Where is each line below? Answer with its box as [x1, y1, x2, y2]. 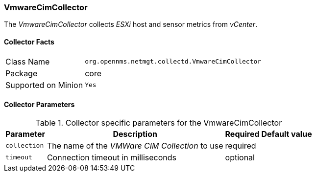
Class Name [5, 56, 50, 66]
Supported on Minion [5, 80, 83, 90]
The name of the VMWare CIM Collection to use [47, 140, 223, 151]
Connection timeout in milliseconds [47, 152, 177, 162]
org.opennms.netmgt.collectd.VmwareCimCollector [85, 58, 262, 66]
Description [113, 129, 157, 139]
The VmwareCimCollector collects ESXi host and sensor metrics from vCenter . [4, 20, 258, 29]
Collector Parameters [4, 100, 75, 109]
